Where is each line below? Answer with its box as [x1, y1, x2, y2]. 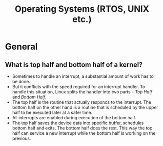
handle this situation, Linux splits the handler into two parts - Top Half [12, 89, 153, 94]
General [5, 41, 38, 52]
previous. [12, 135, 31, 141]
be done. [12, 79, 30, 84]
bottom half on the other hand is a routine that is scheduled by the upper [12, 105, 159, 110]
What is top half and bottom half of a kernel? [5, 60, 143, 69]
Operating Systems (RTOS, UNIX [14, 3, 150, 15]
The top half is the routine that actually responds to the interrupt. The [12, 99, 151, 105]
